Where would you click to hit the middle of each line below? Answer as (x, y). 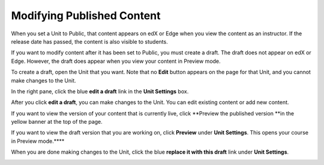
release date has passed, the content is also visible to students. (89, 41)
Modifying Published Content (86, 16)
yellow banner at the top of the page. (57, 122)
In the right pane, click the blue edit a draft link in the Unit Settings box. (100, 91)
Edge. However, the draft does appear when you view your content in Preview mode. (116, 61)
